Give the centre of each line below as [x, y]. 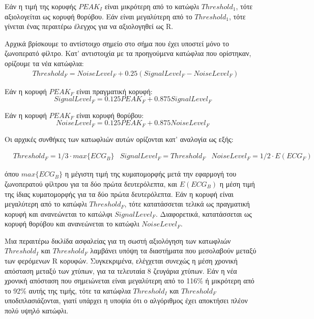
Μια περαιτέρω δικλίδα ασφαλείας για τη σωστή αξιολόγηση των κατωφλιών [118, 240]
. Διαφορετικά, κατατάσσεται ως [204, 213]
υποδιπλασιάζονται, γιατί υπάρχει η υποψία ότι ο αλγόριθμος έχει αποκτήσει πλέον [126, 300]
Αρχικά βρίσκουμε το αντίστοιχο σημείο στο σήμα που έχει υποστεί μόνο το [117, 43]
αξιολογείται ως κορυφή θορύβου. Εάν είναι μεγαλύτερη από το [98, 16]
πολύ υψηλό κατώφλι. [37, 311]
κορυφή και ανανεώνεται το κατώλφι [59, 213]
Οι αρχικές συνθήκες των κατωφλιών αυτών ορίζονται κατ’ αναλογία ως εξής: [119, 139]
